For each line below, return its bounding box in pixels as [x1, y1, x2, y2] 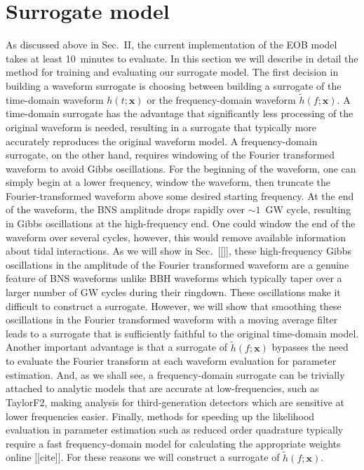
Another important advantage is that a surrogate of [6, 340, 228, 354]
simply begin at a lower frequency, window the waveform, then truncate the [6, 175, 331, 189]
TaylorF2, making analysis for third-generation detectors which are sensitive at [6, 395, 345, 409]
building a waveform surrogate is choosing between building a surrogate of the [6, 78, 342, 93]
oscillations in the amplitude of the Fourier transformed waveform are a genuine [6, 257, 349, 271]
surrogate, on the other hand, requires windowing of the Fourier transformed [6, 147, 335, 162]
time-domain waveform [6, 92, 104, 107]
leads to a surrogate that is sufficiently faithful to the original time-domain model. [6, 325, 359, 340]
